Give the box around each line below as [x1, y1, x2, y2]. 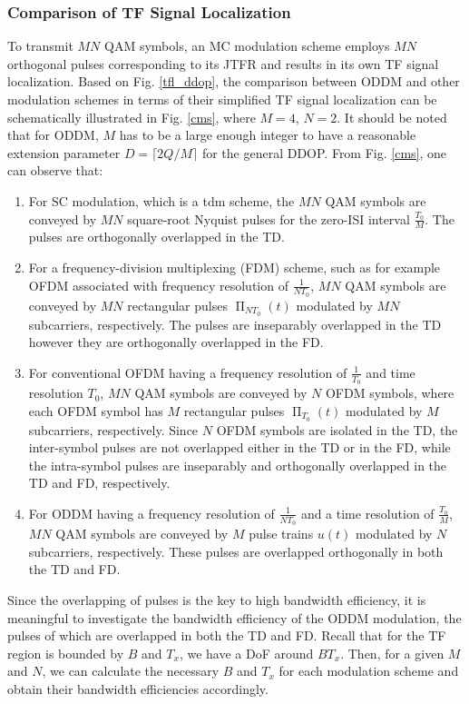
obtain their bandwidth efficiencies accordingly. [7, 679, 269, 698]
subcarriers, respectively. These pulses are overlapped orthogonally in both [28, 541, 444, 560]
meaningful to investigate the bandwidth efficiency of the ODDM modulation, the [7, 608, 462, 627]
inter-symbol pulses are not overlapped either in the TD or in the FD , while [28, 438, 451, 457]
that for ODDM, [7, 125, 99, 144]
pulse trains [249, 524, 314, 543]
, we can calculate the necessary [42, 661, 220, 680]
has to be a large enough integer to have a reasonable [119, 125, 416, 144]
